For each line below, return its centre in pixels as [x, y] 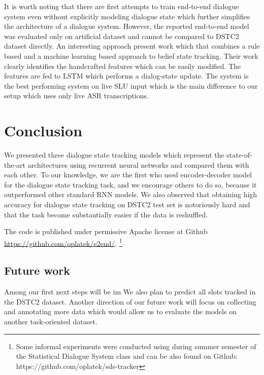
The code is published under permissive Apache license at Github [106, 231]
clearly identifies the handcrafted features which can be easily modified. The [123, 66]
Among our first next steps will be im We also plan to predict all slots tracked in [130, 292]
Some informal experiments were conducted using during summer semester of [136, 346]
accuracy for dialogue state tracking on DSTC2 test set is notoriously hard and [127, 204]
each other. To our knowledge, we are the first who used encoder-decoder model [128, 175]
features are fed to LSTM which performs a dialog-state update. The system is [126, 76]
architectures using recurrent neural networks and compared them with [138, 164]
